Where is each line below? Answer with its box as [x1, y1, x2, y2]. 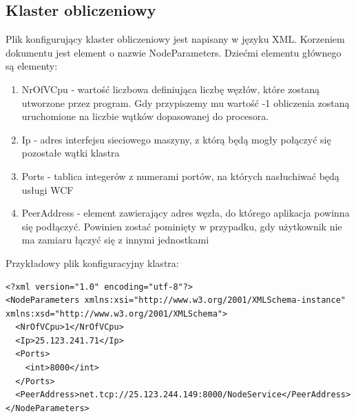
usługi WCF [21, 182, 74, 197]
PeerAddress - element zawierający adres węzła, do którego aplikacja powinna [21, 206, 350, 220]
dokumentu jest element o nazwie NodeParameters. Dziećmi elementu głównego [6, 45, 342, 59]
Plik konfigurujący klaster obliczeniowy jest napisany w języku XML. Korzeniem [6, 32, 345, 46]
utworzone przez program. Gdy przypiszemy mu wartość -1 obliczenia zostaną [21, 95, 350, 110]
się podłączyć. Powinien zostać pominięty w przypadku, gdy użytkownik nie [21, 219, 342, 233]
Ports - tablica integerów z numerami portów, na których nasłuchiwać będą [21, 168, 339, 183]
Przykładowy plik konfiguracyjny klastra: [6, 255, 179, 270]
